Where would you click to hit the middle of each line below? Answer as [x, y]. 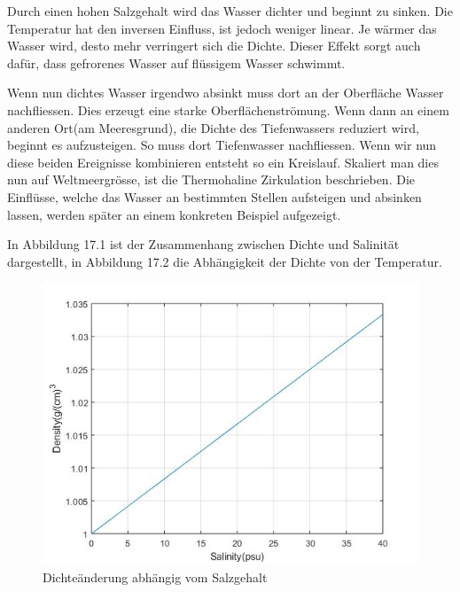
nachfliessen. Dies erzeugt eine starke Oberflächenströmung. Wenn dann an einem [228, 109]
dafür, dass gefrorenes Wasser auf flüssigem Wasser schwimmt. [176, 62]
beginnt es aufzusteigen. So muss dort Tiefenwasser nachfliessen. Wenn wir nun [222, 145]
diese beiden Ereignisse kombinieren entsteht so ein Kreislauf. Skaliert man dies [223, 162]
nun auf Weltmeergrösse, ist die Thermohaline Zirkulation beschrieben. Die [211, 179]
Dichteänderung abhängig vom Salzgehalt [155, 576]
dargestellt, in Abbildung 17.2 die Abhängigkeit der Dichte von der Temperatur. [225, 261]
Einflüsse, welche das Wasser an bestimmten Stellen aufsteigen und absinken [214, 196]
